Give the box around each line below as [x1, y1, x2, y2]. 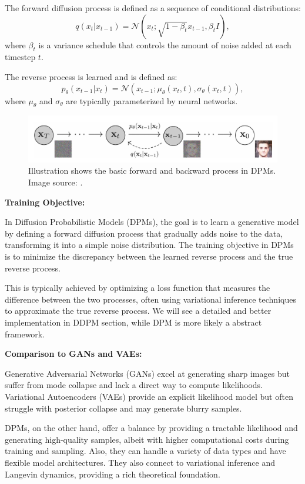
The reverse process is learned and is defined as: [5, 70, 177, 82]
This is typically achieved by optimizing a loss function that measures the [5, 281, 270, 294]
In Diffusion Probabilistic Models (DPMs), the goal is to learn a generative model [5, 216, 299, 228]
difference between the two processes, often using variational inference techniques [5, 293, 296, 305]
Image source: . [28, 176, 83, 188]
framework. [5, 327, 45, 340]
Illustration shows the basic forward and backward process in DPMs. [28, 164, 276, 177]
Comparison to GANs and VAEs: [5, 347, 142, 360]
